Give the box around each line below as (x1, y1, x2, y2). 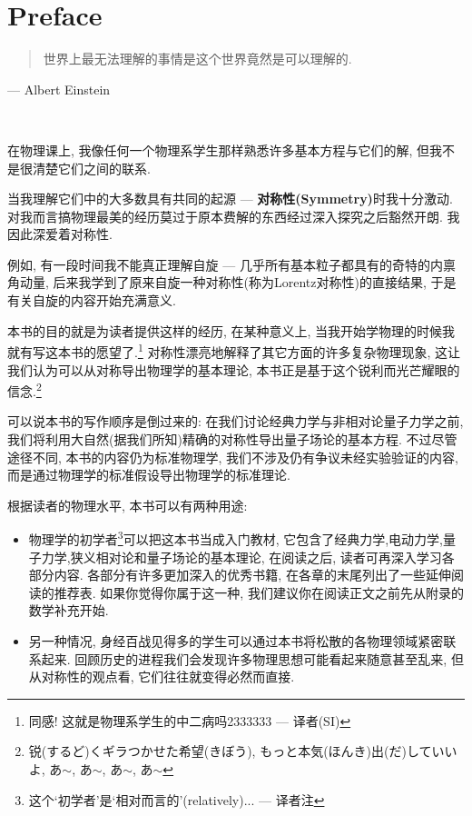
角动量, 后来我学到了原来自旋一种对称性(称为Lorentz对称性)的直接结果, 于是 (7, 273, 457, 292)
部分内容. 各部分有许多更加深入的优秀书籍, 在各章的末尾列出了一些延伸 (28, 565, 451, 584)
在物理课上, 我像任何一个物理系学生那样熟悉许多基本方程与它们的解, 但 (7, 140, 430, 159)
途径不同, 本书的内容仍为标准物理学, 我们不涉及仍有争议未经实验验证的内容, (7, 447, 458, 466)
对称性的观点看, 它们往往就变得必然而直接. (41, 667, 295, 686)
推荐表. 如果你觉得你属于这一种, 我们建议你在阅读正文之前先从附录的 (54, 582, 464, 602)
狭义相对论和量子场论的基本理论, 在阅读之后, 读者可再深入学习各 (70, 547, 455, 566)
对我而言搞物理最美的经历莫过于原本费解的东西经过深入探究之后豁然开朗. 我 (7, 206, 460, 225)
